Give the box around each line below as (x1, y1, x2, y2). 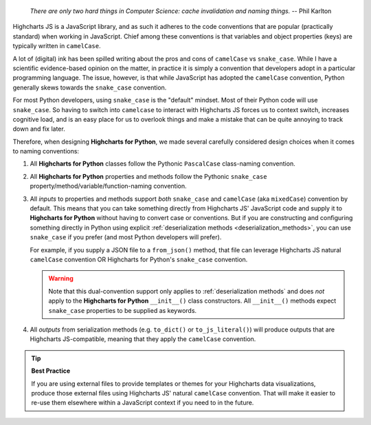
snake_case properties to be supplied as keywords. (48, 306, 197, 314)
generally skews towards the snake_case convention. (12, 83, 167, 91)
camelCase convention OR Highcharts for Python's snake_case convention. (30, 255, 248, 263)
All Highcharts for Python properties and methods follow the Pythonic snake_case (30, 172, 267, 180)
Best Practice (31, 367, 71, 375)
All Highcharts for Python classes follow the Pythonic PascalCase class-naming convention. (30, 160, 295, 168)
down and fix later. (12, 124, 65, 133)
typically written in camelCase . (12, 42, 101, 50)
